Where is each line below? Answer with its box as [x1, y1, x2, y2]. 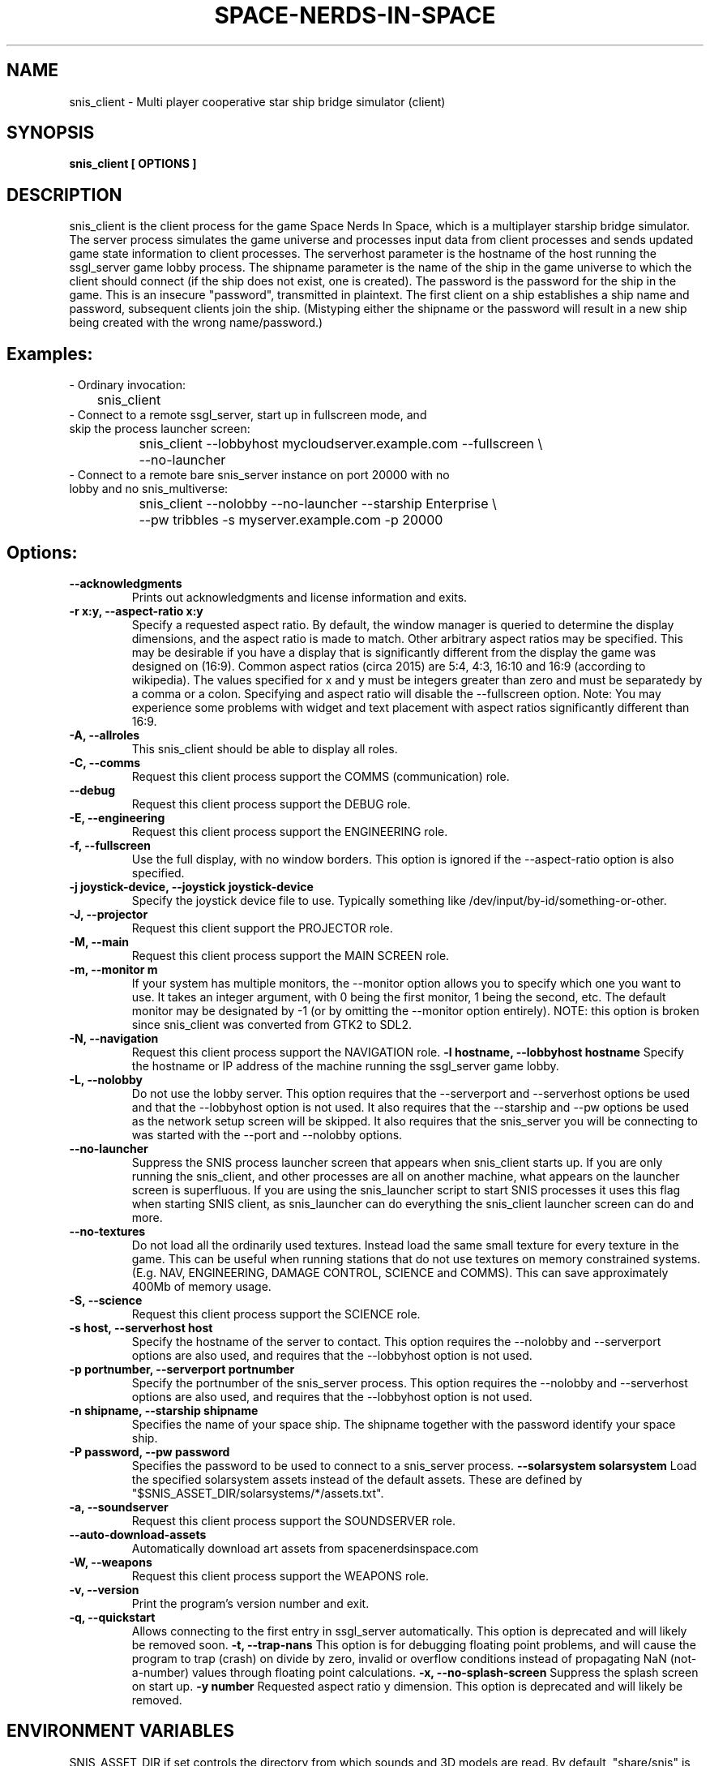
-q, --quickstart [69, 1610, 156, 1624]
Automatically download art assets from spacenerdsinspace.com [131, 1541, 479, 1555]
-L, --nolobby [69, 1072, 143, 1087]
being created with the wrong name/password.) [69, 315, 323, 330]
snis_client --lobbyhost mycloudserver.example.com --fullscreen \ [139, 435, 543, 452]
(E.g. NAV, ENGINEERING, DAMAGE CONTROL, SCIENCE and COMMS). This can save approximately [131, 1265, 669, 1279]
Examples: [6, 343, 93, 364]
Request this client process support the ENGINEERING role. [131, 824, 448, 838]
